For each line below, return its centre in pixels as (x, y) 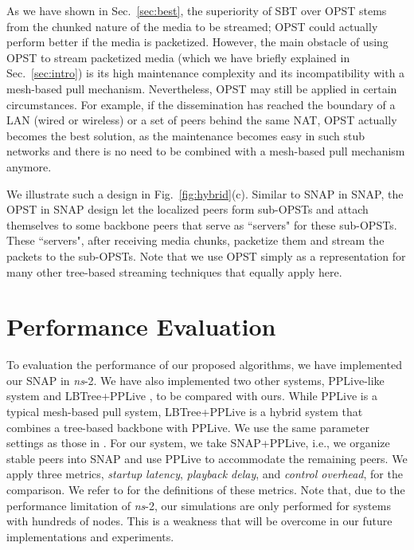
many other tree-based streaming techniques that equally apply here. (174, 271)
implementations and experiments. (90, 536)
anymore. (29, 166)
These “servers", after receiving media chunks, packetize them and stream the (195, 240)
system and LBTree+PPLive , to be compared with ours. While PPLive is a (192, 396)
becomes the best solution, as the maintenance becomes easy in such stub (186, 135)
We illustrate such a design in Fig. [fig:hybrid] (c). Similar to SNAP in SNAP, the (205, 193)
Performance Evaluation (141, 326)
